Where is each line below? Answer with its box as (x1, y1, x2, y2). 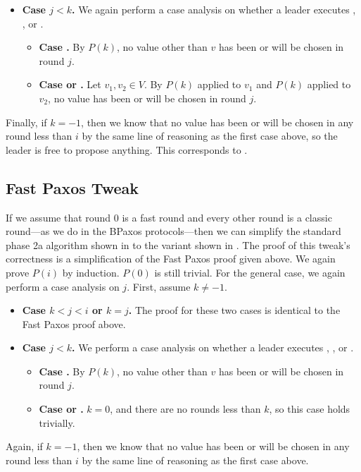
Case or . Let (39, 77, 101, 92)
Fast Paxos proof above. (22, 316, 126, 331)
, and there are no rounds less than (110, 401, 261, 416)
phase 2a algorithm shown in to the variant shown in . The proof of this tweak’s (6, 237, 350, 252)
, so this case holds (269, 401, 350, 416)
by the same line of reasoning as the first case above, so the (82, 128, 338, 143)
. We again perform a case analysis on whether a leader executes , (72, 2, 356, 16)
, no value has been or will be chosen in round (48, 90, 246, 105)
